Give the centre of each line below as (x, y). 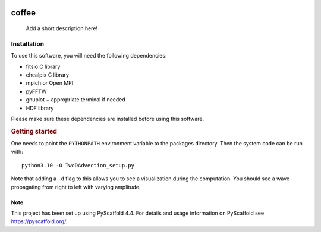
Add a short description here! (62, 28)
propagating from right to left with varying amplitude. (76, 187)
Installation (28, 43)
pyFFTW (36, 91)
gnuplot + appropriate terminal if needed (76, 100)
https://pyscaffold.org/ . (39, 221)
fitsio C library (43, 66)
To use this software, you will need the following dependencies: (89, 56)
